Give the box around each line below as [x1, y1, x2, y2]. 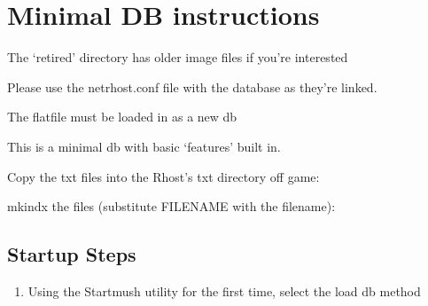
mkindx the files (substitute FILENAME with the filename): [7, 197, 336, 216]
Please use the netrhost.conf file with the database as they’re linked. [7, 77, 377, 96]
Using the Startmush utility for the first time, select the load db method [27, 281, 421, 300]
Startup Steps [7, 240, 136, 268]
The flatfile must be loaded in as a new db [7, 107, 237, 126]
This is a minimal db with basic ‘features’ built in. [7, 137, 281, 155]
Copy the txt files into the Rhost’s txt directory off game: [7, 167, 320, 185]
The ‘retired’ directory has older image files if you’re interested [7, 48, 348, 67]
